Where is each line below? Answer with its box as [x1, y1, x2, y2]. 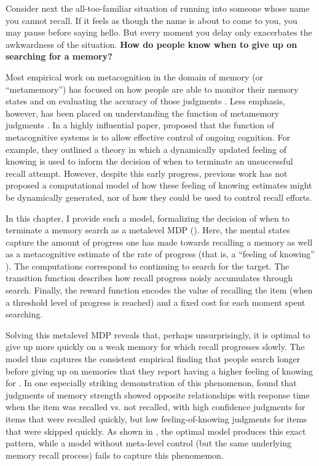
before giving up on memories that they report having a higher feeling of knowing [6, 364, 313, 377]
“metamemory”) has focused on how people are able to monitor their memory [6, 82, 299, 95]
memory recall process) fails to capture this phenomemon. [6, 448, 224, 461]
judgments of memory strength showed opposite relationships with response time [6, 388, 310, 401]
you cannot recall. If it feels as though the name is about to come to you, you [6, 14, 297, 26]
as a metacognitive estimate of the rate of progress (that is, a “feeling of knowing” [6, 247, 315, 260]
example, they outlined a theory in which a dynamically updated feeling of [6, 142, 287, 155]
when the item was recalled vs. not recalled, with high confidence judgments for [6, 400, 305, 413]
